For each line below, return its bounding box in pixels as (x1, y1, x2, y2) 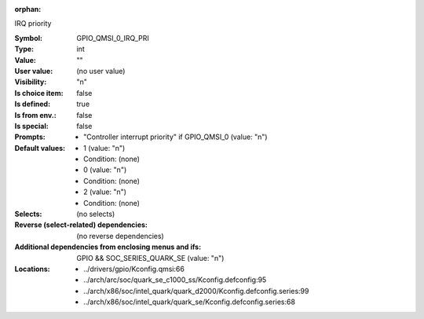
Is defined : (14, 99, 51, 109)
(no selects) (76, 209, 115, 219)
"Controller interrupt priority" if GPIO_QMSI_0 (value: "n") (83, 132, 268, 141)
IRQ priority (14, 19, 52, 28)
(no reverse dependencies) (76, 231, 164, 240)
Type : (14, 44, 35, 54)
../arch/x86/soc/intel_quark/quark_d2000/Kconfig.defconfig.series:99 (83, 286, 309, 295)
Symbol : (14, 33, 43, 42)
